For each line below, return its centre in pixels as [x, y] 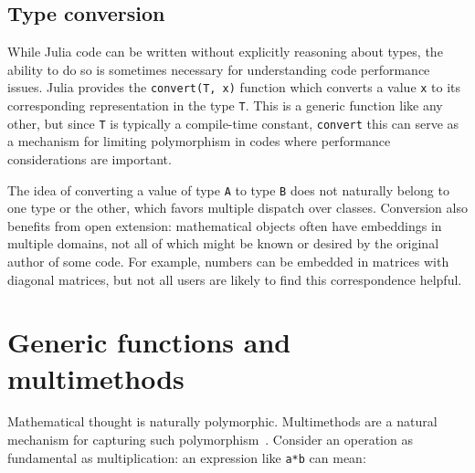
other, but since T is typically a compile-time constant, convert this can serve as [233, 123]
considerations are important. [90, 158]
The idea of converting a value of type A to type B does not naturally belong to [228, 189]
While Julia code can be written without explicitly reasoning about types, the [225, 52]
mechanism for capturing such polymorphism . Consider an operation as [210, 440]
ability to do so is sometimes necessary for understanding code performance [219, 69]
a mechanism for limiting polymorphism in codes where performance [199, 141]
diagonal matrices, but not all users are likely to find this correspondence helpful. [235, 279]
